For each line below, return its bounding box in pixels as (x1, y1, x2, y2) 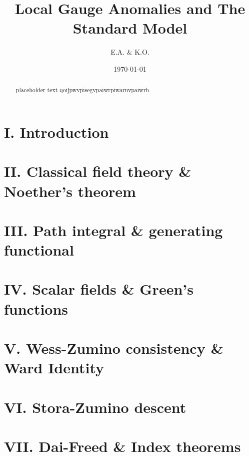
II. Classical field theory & (4, 161, 191, 181)
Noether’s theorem (4, 180, 136, 201)
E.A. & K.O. (110, 47, 149, 57)
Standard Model (72, 18, 187, 38)
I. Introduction (4, 121, 109, 142)
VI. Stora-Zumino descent (4, 396, 186, 417)
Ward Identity (4, 357, 104, 378)
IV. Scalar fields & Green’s (4, 279, 193, 299)
